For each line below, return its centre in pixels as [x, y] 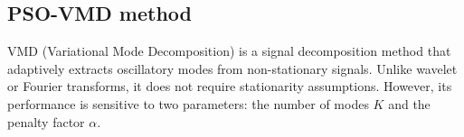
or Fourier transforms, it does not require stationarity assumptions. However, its [230, 86]
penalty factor [46, 121]
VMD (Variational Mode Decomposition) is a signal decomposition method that [229, 51]
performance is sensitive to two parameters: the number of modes [188, 103]
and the [409, 103]
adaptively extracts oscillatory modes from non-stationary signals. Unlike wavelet [232, 68]
